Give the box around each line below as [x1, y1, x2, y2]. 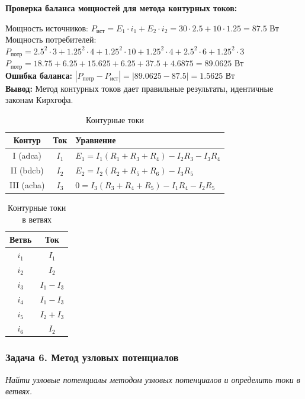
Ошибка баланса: [5, 69, 72, 81]
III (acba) [9, 179, 45, 191]
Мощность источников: [5, 21, 88, 34]
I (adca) [12, 149, 42, 162]
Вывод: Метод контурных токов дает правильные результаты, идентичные [5, 82, 274, 94]
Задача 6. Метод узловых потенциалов [5, 350, 179, 365]
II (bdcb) [10, 164, 44, 176]
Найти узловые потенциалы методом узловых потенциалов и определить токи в [5, 373, 300, 385]
